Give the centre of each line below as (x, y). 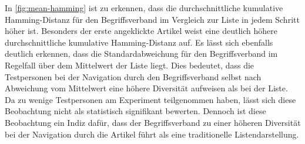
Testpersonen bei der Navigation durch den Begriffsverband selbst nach (133, 76)
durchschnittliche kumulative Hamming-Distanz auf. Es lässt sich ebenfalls (139, 42)
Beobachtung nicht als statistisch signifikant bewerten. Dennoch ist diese (135, 111)
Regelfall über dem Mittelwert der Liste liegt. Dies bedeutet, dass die (130, 65)
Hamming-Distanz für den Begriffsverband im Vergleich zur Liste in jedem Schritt (152, 19)
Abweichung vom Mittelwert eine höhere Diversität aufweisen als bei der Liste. (146, 88)
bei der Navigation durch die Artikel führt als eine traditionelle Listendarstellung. (152, 134)
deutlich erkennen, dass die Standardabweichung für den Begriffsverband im (141, 54)
